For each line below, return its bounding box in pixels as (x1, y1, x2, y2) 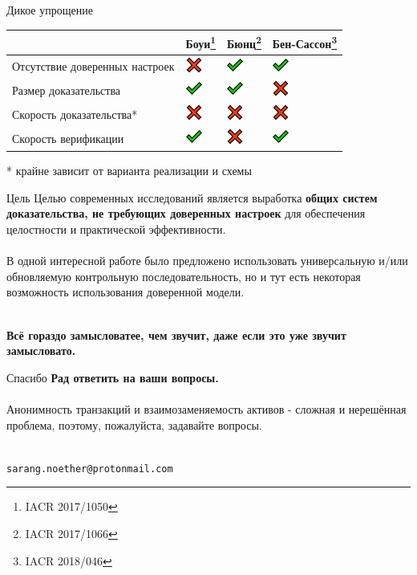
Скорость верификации (12, 129, 124, 146)
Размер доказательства (12, 81, 121, 98)
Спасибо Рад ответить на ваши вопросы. (6, 369, 219, 385)
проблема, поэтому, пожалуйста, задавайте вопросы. (6, 416, 262, 433)
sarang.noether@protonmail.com (6, 463, 173, 475)
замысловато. (6, 342, 76, 359)
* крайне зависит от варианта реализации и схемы (6, 162, 252, 179)
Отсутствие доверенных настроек (12, 58, 175, 75)
